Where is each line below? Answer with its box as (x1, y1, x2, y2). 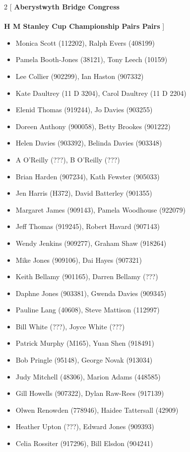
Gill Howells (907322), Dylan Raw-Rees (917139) (15, 388, 164, 398)
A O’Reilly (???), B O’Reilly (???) (15, 154, 120, 164)
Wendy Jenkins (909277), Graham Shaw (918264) (15, 237, 167, 248)
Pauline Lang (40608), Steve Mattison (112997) (15, 304, 160, 315)
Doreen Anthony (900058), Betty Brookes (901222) (15, 121, 171, 131)
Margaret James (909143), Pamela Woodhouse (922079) (15, 204, 186, 215)
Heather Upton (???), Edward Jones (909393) (15, 421, 154, 432)
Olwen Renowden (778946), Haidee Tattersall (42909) (15, 404, 179, 415)
